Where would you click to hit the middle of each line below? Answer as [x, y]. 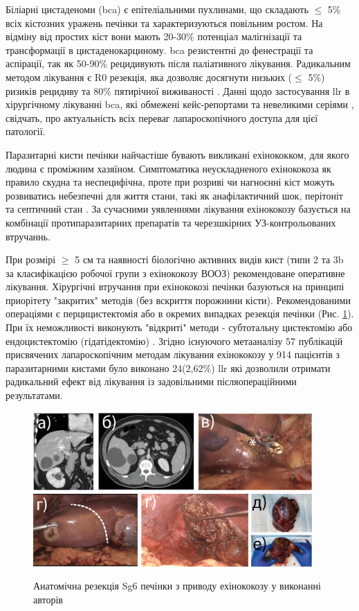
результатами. [34, 395]
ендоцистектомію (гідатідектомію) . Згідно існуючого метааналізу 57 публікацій [174, 340]
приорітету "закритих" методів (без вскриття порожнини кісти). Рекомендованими [178, 300]
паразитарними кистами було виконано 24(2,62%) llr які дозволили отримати [168, 368]
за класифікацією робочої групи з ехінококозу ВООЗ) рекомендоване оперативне [175, 273]
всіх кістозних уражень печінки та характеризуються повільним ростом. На [164, 23]
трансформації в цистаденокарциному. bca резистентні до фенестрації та [159, 50]
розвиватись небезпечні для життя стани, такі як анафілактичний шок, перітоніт [174, 195]
